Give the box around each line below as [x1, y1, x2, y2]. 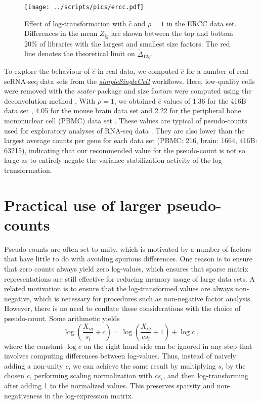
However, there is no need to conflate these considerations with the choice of [4, 303, 241, 313]
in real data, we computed [98, 65, 179, 76]
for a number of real [186, 65, 248, 76]
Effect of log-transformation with [24, 18, 126, 28]
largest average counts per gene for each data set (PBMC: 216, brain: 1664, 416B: [4, 135, 257, 146]
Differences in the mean [24, 28, 98, 38]
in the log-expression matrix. [45, 390, 134, 400]
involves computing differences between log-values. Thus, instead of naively [4, 350, 236, 361]
